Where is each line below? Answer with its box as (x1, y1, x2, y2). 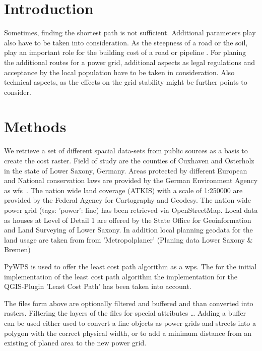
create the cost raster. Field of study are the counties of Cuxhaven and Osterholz (4, 155, 254, 165)
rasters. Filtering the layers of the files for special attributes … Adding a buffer (4, 308, 246, 318)
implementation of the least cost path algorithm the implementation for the (4, 271, 238, 281)
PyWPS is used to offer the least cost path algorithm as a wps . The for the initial (4, 261, 257, 271)
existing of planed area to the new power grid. (4, 337, 147, 348)
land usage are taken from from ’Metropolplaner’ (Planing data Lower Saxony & (4, 234, 253, 245)
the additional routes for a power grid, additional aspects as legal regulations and (4, 56, 255, 67)
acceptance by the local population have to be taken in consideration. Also (4, 67, 235, 77)
